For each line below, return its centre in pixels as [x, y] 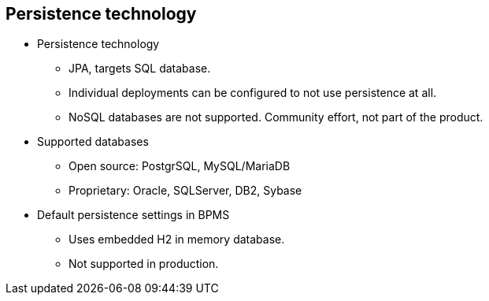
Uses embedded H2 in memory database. [177, 240]
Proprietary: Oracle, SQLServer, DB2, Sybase [185, 191]
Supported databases [93, 142]
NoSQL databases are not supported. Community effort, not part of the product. [276, 117]
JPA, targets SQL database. [140, 69]
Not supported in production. [144, 264]
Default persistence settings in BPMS [133, 215]
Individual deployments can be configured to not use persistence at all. [253, 93]
